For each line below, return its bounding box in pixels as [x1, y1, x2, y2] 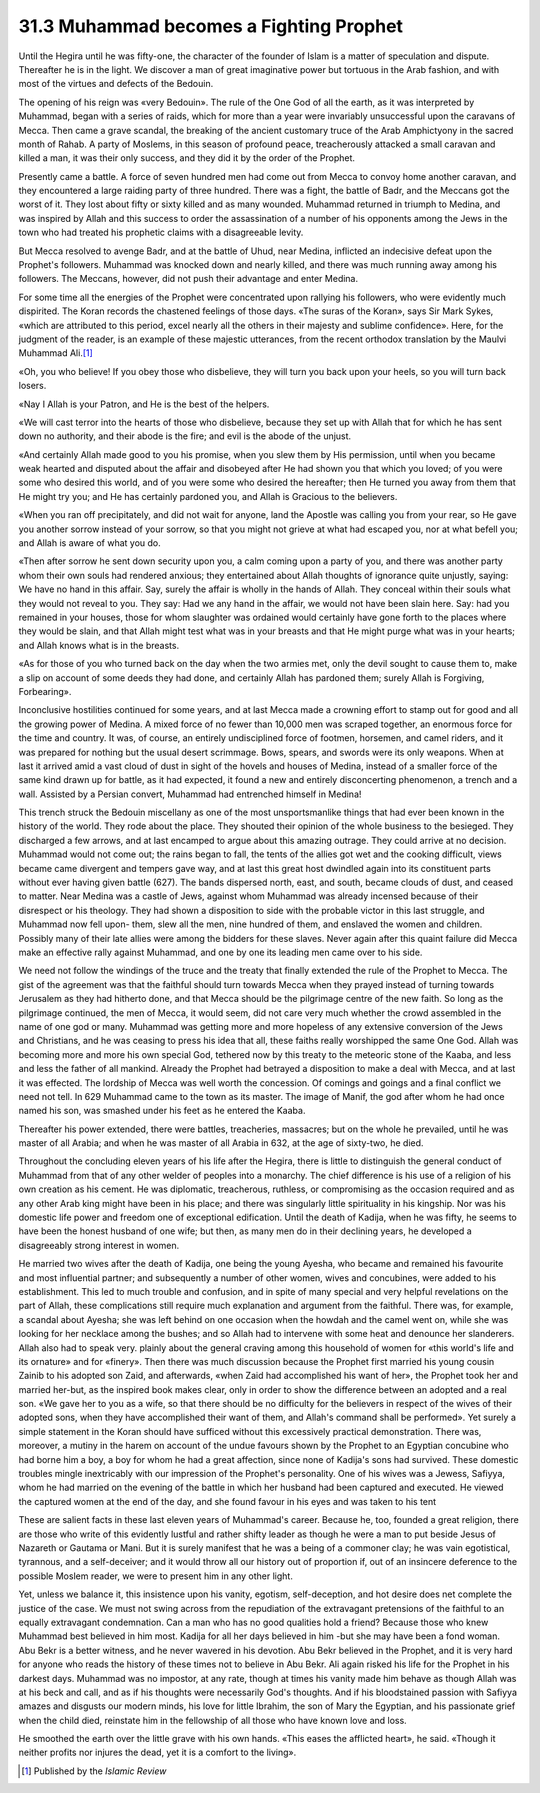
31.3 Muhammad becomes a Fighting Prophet [18, 15, 404, 37]
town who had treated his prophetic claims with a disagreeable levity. [18, 226, 304, 239]
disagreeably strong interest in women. [18, 1239, 180, 1251]
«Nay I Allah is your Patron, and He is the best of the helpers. [18, 398, 270, 410]
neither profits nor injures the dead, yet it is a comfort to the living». [18, 1746, 297, 1759]
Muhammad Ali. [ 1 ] [18, 347, 94, 359]
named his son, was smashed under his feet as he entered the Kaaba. [18, 1105, 306, 1117]
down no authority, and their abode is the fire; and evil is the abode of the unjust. [18, 430, 352, 442]
